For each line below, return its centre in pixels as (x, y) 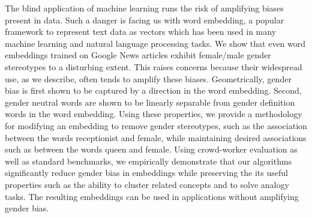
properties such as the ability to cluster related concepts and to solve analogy (147, 184)
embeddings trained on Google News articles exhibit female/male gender (138, 55)
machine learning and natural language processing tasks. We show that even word (155, 43)
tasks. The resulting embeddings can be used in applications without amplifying (152, 196)
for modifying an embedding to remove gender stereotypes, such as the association (156, 125)
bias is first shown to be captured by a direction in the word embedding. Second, (153, 90)
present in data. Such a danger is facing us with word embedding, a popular (145, 20)
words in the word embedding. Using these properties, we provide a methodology (154, 114)
